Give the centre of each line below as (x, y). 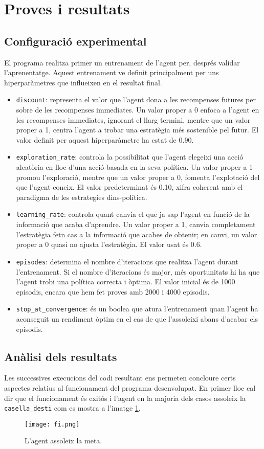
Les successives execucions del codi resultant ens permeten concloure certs (120, 378)
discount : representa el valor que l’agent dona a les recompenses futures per (136, 99)
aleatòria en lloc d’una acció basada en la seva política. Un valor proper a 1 (135, 167)
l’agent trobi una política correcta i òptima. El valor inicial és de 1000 (126, 282)
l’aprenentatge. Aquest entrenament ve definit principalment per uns (112, 72)
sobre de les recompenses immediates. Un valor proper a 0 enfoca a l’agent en (138, 110)
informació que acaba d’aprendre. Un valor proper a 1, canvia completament (136, 224)
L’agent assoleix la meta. (63, 441)
